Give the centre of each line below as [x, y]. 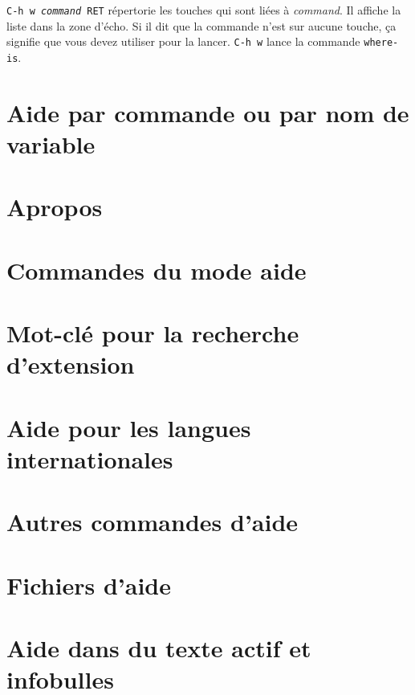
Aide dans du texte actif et [159, 647]
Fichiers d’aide [89, 585]
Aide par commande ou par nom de [208, 112]
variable [51, 143]
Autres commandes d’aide [153, 522]
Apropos [55, 207]
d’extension [71, 364]
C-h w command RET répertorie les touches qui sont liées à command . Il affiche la [204, 10]
